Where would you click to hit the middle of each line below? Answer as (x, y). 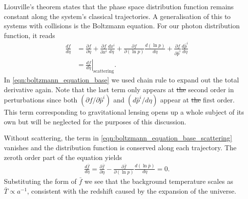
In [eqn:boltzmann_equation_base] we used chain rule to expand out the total (122, 80)
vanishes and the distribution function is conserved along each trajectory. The (120, 148)
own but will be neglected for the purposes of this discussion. (95, 121)
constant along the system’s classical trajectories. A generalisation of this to (117, 16)
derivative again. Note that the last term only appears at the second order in (119, 89)
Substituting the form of (40, 181)
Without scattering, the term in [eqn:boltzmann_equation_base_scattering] (118, 138)
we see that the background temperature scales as (159, 181)
